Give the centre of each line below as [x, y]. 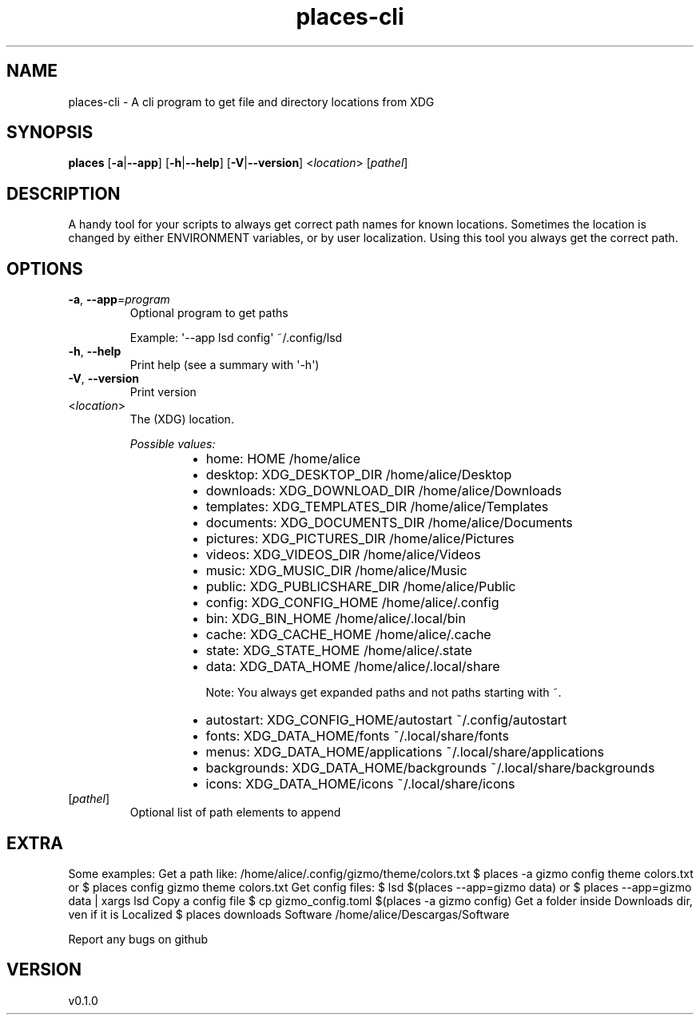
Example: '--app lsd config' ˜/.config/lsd [236, 338]
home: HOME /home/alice [283, 459]
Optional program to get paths [209, 313]
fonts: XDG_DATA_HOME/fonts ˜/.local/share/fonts [357, 736]
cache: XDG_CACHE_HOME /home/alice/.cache [348, 635]
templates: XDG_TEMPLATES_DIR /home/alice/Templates [377, 507]
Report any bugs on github [138, 939]
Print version [163, 392]
